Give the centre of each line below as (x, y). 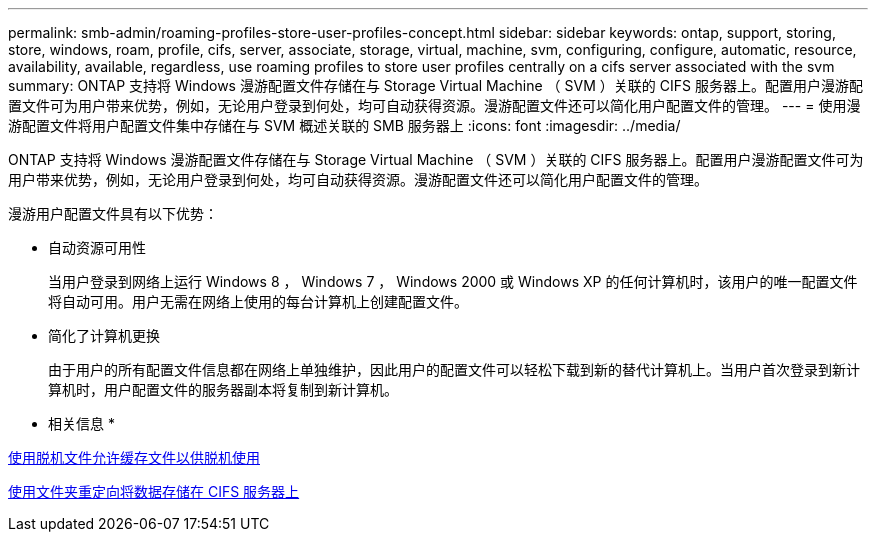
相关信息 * (81, 423)
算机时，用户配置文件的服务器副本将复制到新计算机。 (223, 389)
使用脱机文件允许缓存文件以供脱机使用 (134, 457)
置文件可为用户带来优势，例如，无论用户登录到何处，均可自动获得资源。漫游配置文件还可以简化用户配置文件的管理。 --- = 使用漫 (434, 105)
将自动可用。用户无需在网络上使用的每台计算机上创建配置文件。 (258, 301)
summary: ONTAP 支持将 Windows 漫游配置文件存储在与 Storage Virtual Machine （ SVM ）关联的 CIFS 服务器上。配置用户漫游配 (435, 85)
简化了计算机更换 (104, 335)
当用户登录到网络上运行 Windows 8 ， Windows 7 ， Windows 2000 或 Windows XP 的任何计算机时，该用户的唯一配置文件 (453, 281)
